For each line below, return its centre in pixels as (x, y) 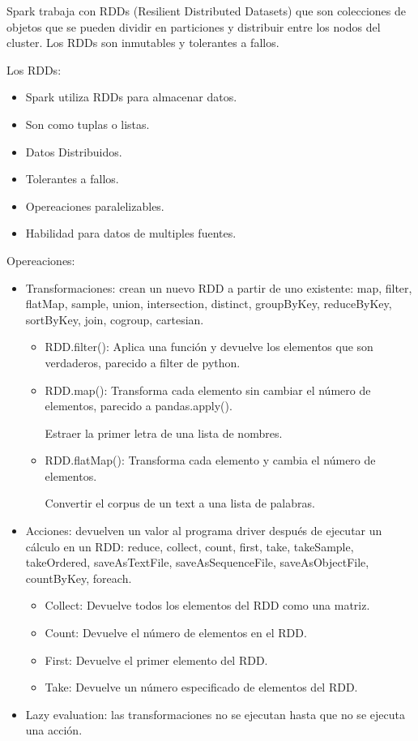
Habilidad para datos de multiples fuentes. (131, 233)
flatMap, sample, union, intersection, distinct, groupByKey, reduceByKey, (209, 304)
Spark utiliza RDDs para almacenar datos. (131, 97)
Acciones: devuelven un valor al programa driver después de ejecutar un (204, 531)
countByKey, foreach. (79, 578)
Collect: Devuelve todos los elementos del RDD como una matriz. (207, 605)
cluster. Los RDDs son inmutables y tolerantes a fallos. (143, 43)
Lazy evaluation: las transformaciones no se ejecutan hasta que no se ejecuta (215, 714)
